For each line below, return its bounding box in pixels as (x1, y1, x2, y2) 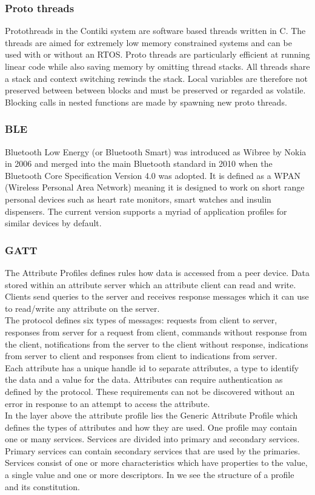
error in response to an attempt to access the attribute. (5, 397, 210, 409)
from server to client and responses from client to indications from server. (5, 349, 277, 362)
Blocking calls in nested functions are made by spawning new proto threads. (5, 95, 287, 108)
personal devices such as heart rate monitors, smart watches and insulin (5, 192, 271, 205)
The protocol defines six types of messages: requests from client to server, (5, 314, 277, 326)
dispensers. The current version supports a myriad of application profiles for (5, 204, 287, 217)
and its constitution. (5, 480, 80, 493)
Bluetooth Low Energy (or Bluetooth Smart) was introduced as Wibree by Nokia (5, 145, 307, 158)
